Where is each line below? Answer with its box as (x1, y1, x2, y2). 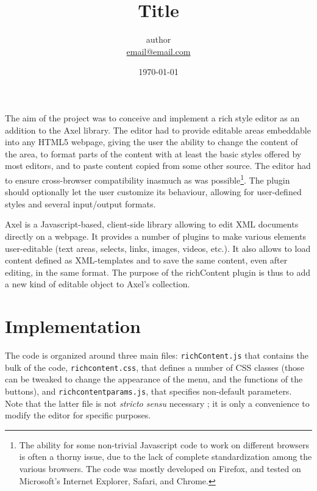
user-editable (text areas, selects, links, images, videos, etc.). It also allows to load (5, 242, 311, 254)
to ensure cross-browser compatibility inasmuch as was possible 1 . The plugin (5, 171, 290, 186)
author (146, 33, 171, 46)
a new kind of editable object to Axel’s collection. (5, 278, 190, 290)
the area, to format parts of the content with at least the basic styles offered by (5, 147, 302, 160)
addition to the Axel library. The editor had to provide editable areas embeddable (5, 123, 311, 136)
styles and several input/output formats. (5, 197, 156, 210)
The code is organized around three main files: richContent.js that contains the (5, 349, 309, 361)
